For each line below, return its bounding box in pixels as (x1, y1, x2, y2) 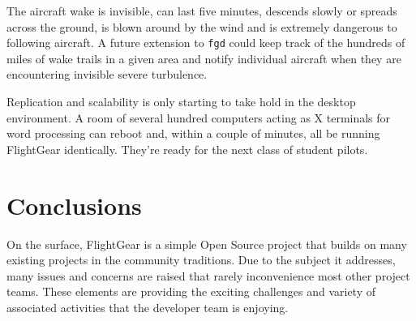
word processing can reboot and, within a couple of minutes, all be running (6, 125, 380, 142)
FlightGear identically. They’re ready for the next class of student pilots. (6, 140, 368, 157)
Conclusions (6, 188, 142, 221)
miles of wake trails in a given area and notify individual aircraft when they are (6, 49, 401, 66)
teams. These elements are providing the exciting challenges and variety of (6, 283, 375, 300)
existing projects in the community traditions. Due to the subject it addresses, (6, 251, 396, 268)
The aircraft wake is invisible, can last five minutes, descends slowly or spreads (6, 2, 397, 19)
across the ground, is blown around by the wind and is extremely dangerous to (6, 18, 397, 35)
